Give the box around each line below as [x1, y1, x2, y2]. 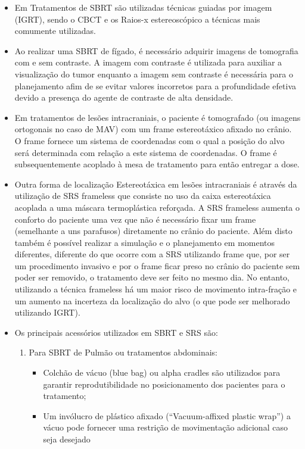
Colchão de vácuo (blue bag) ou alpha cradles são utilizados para [43, 366, 281, 379]
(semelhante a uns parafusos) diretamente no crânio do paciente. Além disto [14, 224, 292, 237]
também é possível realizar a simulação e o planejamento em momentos [14, 236, 275, 248]
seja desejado [43, 433, 91, 445]
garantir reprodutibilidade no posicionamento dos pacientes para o [43, 378, 285, 390]
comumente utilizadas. [14, 24, 96, 37]
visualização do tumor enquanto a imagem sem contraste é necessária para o [14, 67, 293, 80]
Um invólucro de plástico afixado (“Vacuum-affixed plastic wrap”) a [43, 409, 291, 422]
